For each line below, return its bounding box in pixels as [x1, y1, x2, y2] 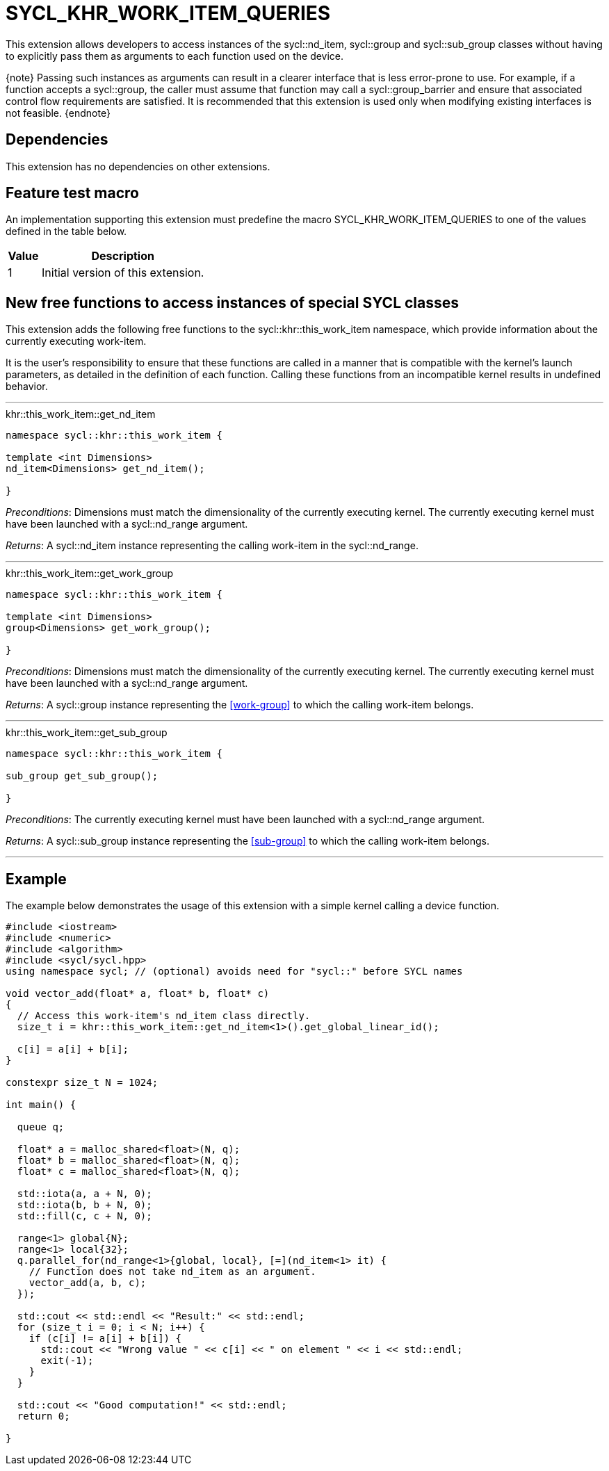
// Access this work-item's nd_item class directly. [17, 1010, 311, 1022]
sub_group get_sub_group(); [6, 770, 159, 782]
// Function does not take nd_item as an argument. [29, 1266, 316, 1278]
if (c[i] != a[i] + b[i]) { [29, 1333, 181, 1344]
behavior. [6, 380, 48, 393]
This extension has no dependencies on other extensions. [6, 160, 270, 172]
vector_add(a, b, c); [29, 1277, 147, 1289]
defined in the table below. [6, 225, 127, 238]
